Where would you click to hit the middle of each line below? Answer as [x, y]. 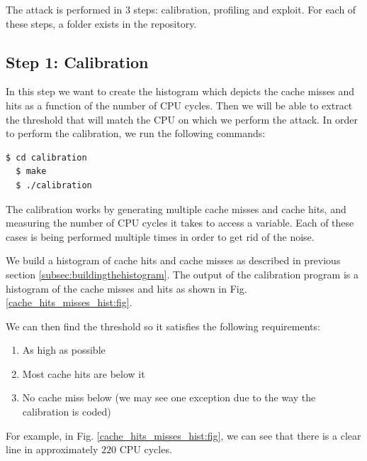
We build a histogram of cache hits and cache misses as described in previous [173, 260]
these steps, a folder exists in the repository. [101, 23]
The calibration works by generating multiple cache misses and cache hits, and [176, 208]
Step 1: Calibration [77, 61]
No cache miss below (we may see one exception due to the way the [169, 397]
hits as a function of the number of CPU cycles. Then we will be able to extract [179, 105]
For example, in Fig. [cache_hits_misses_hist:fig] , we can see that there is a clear [183, 435]
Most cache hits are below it [84, 373]
